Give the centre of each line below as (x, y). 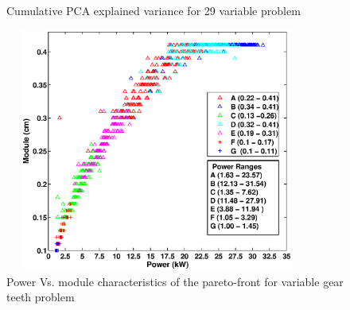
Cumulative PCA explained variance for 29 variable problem (154, 10)
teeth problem (41, 297)
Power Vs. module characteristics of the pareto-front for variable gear (175, 281)
